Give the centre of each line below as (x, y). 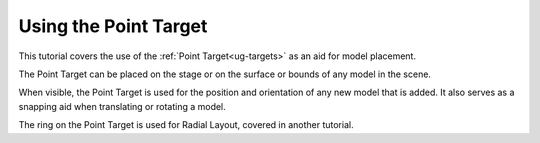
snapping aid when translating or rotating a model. (122, 106)
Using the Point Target (113, 26)
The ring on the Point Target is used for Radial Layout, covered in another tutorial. (186, 125)
